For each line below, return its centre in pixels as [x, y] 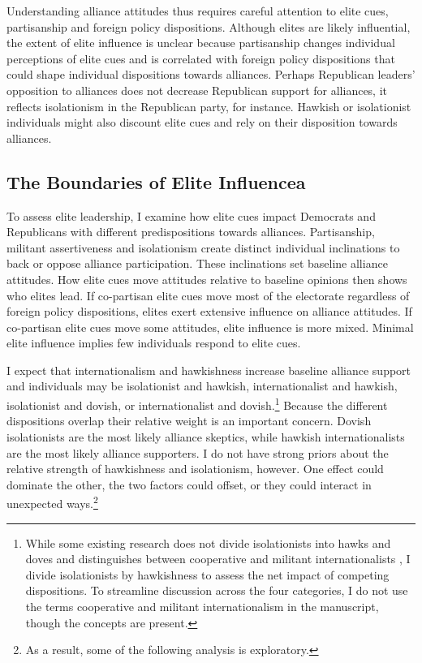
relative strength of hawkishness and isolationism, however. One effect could [195, 469]
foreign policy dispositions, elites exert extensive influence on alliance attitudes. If [209, 311]
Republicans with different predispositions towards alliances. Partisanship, [191, 232]
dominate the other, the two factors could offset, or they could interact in [189, 484]
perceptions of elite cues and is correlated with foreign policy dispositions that [201, 58]
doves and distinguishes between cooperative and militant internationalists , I [218, 559]
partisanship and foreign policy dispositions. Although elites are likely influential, [209, 26]
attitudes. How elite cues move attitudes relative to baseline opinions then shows [207, 279]
